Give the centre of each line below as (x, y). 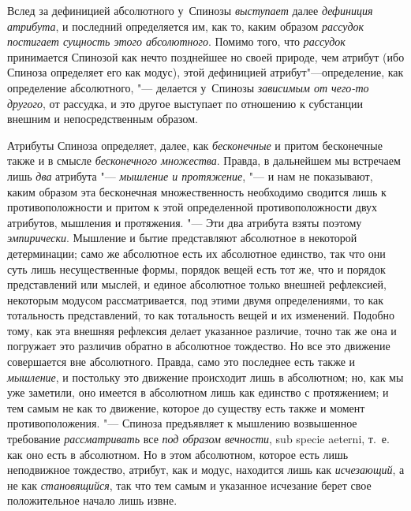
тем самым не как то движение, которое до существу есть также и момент (186, 407)
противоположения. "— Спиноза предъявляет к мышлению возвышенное (182, 423)
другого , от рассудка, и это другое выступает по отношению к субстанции (185, 103)
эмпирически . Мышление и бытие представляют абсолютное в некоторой (182, 238)
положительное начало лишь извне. (92, 500)
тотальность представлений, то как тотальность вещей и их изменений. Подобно (201, 315)
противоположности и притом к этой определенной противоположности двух (192, 207)
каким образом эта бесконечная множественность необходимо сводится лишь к (197, 191)
